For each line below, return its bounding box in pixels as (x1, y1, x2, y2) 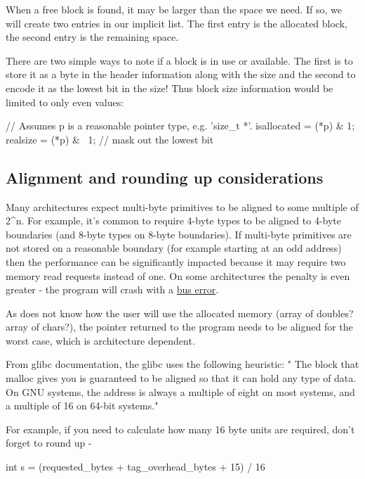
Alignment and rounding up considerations (6, 166, 324, 188)
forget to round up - (6, 435, 92, 450)
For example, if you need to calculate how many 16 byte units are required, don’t (6, 421, 355, 436)
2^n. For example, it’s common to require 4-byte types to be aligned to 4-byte (6, 213, 342, 228)
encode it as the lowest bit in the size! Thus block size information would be (6, 80, 333, 95)
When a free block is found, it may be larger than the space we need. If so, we (6, 2, 343, 16)
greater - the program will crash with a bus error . (6, 282, 219, 297)
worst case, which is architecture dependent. (6, 333, 195, 347)
